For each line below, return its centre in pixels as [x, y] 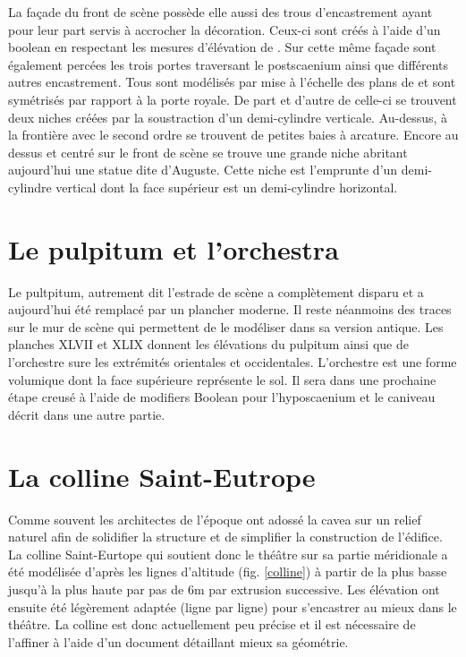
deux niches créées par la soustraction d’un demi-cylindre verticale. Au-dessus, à [228, 117]
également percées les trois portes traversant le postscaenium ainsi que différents [229, 64]
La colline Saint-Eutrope [162, 476]
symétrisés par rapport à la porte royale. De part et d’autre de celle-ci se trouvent [233, 99]
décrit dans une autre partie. [87, 414]
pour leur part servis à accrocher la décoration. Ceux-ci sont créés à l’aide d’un [225, 29]
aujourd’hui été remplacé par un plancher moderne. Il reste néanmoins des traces [230, 309]
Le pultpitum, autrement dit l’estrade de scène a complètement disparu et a [216, 291]
